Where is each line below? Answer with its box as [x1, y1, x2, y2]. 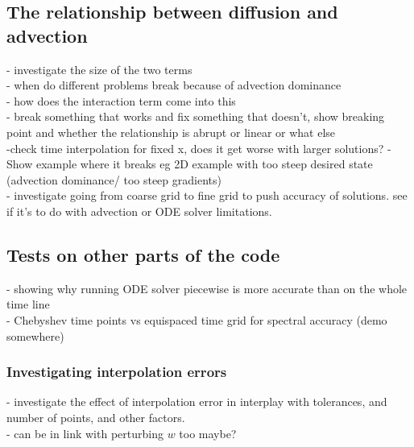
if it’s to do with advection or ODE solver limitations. [6, 202, 272, 219]
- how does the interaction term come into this [6, 92, 236, 109]
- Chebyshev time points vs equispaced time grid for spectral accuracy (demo [6, 311, 387, 328]
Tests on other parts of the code [6, 242, 280, 267]
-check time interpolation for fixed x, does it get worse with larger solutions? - [6, 139, 391, 156]
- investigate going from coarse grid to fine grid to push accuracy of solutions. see [6, 187, 408, 204]
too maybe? [179, 424, 237, 441]
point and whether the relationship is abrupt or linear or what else [6, 123, 336, 140]
